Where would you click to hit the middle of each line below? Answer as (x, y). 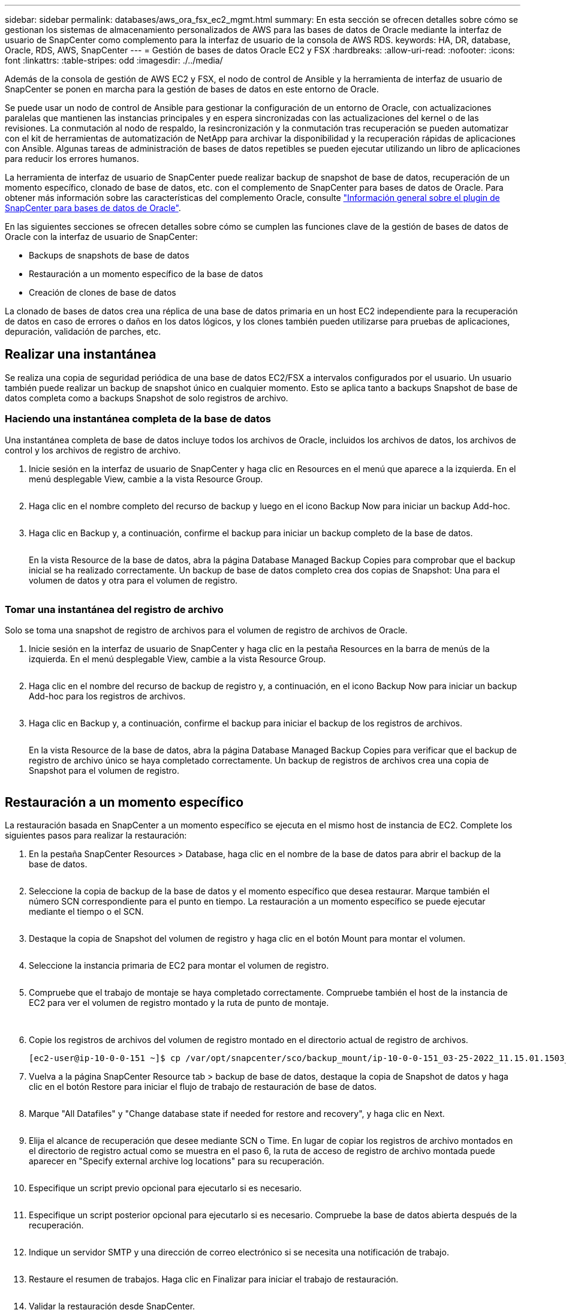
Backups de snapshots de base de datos (109, 255)
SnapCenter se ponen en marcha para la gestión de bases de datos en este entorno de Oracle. (192, 89)
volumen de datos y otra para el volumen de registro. (133, 580)
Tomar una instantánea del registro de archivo (114, 609)
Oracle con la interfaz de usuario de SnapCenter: (101, 237)
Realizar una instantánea (81, 354)
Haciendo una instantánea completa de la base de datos (138, 419)
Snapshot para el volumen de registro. (104, 771)
